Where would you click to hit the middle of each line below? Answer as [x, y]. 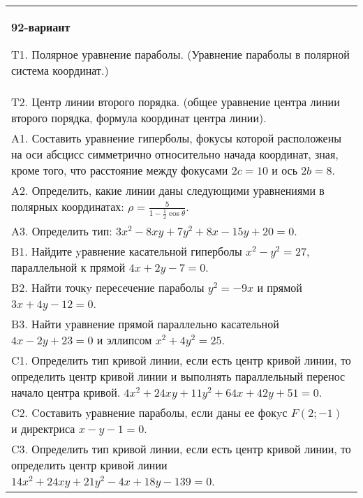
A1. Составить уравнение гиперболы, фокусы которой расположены [176, 138]
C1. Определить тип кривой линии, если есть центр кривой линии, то [181, 360]
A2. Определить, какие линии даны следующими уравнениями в [168, 190]
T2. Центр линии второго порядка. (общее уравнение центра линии [176, 102]
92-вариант [41, 27]
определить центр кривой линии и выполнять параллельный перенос [178, 376]
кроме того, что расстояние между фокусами [120, 170]
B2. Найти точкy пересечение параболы [108, 288]
